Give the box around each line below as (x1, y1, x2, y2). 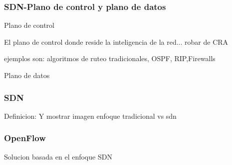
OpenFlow (4, 132, 46, 144)
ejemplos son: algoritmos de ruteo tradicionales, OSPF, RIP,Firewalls (4, 53, 216, 64)
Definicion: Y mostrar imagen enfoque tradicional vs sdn (4, 110, 177, 121)
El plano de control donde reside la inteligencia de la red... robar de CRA (4, 36, 229, 47)
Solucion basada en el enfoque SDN (4, 151, 112, 162)
